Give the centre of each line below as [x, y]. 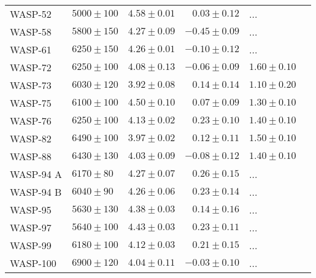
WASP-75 [31, 103]
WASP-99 [31, 245]
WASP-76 [31, 121]
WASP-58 [31, 32]
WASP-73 [31, 85]
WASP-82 [31, 138]
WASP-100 [33, 263]
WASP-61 [31, 49]
